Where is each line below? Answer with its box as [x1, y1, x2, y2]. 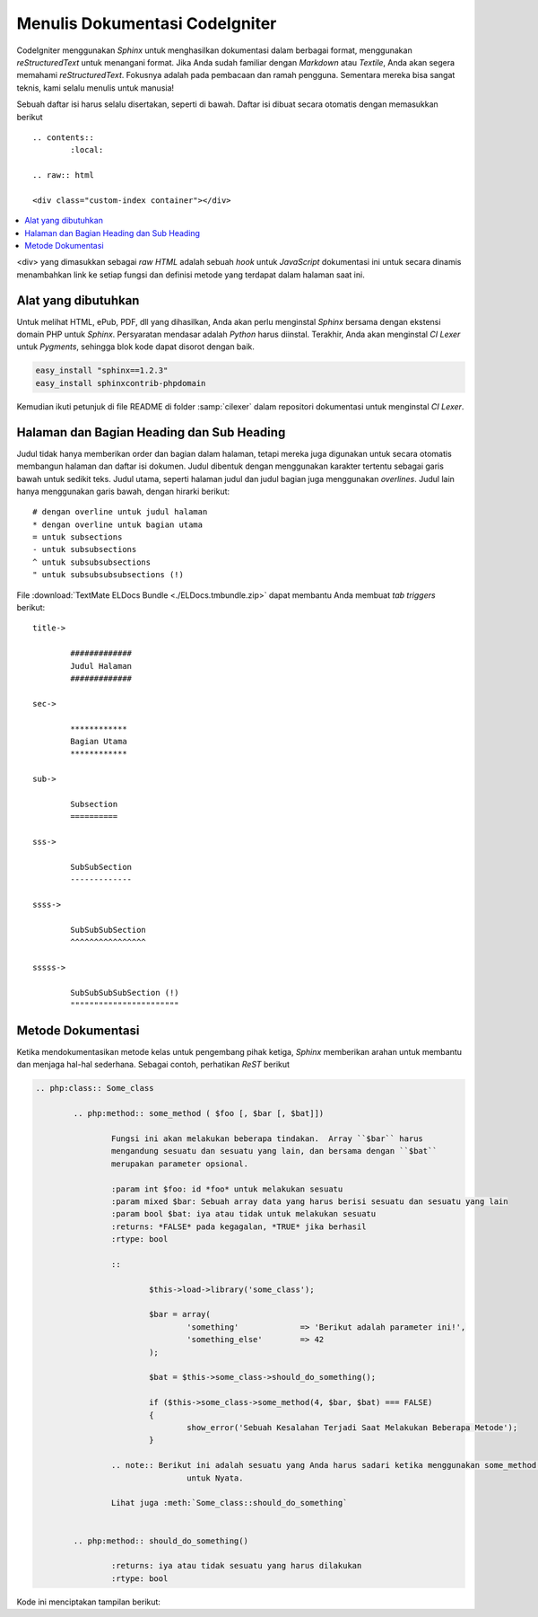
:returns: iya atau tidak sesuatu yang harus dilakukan [110, 1560, 362, 1571]
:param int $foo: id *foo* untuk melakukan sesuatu [110, 1183, 343, 1194]
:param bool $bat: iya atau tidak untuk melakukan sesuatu [110, 1208, 377, 1219]
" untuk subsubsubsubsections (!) [32, 570, 184, 580]
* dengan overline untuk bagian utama [32, 519, 204, 530]
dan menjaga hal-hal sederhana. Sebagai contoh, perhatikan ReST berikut [16, 1059, 291, 1070]
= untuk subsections [32, 532, 123, 542]
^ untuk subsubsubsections [32, 557, 152, 567]
